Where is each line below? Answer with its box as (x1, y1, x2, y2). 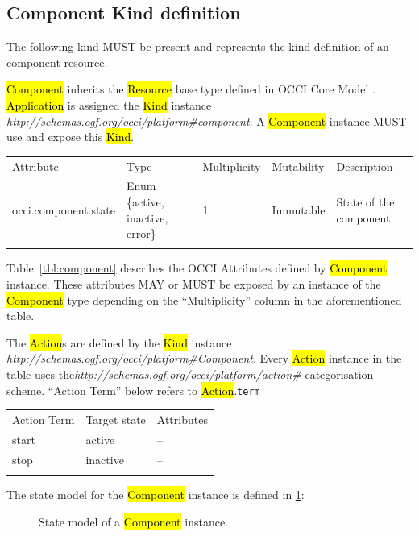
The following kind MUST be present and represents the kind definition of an (6, 38, 389, 55)
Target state (85, 411, 146, 428)
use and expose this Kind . (6, 128, 135, 145)
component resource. (6, 53, 108, 70)
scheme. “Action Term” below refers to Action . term (6, 381, 260, 398)
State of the (336, 193, 395, 210)
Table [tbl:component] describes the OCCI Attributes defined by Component (6, 260, 388, 276)
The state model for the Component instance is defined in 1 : (6, 486, 305, 503)
